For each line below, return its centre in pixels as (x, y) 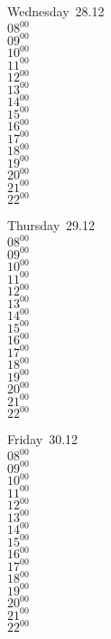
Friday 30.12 (43, 439)
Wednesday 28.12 (56, 11)
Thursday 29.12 (51, 225)
